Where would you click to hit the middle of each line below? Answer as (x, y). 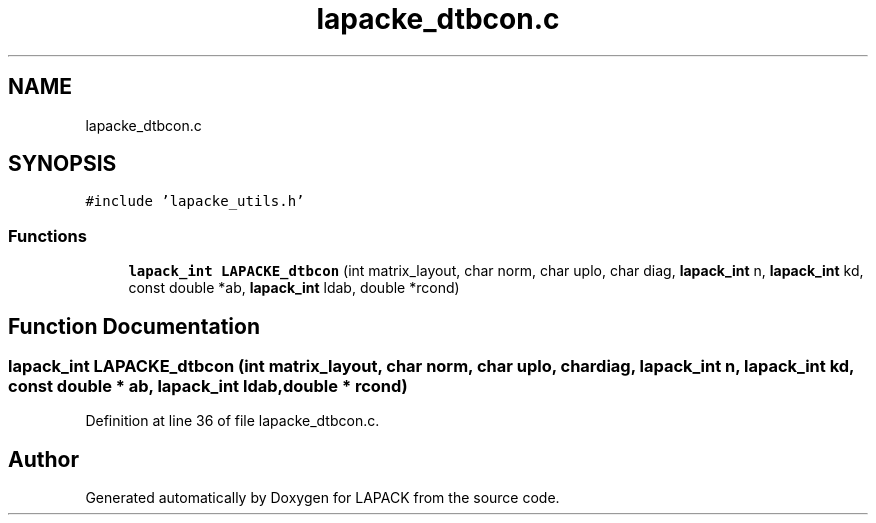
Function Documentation (134, 326)
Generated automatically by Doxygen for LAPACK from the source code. (322, 498)
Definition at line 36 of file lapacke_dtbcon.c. (232, 421)
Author (43, 459)
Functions (47, 235)
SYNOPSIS (62, 164)
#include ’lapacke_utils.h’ (195, 201)
